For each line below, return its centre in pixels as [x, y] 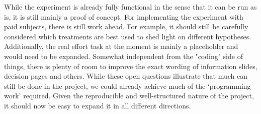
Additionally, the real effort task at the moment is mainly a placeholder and [121, 46]
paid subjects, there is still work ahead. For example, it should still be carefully [126, 26]
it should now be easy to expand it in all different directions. [98, 105]
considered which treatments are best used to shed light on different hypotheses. [128, 36]
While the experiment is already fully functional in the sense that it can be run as [130, 7]
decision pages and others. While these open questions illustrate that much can [126, 76]
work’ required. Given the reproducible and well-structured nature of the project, [129, 96]
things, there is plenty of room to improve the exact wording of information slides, [131, 66]
